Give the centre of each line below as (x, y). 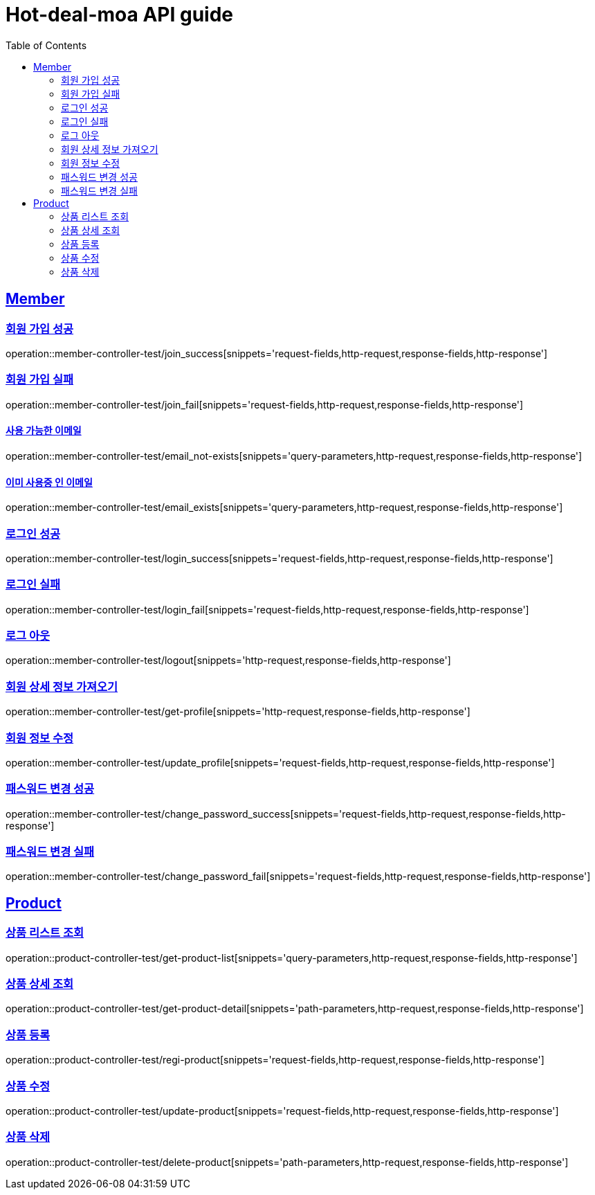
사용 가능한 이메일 (44, 431)
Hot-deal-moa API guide (119, 15)
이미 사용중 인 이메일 (49, 482)
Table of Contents (46, 45)
